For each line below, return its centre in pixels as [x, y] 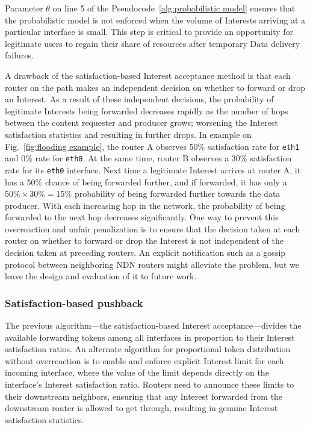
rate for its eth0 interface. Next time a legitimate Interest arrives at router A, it [153, 169]
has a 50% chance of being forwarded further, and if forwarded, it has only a [146, 181]
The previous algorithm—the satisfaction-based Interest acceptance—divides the [153, 325]
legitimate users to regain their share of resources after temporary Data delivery [153, 43]
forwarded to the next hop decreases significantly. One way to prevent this [142, 217]
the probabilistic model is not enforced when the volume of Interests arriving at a [155, 20]
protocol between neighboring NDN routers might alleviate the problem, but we [152, 264]
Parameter [24, 8]
